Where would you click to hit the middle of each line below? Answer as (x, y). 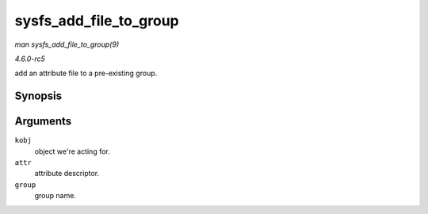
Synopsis (38, 96)
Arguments (43, 122)
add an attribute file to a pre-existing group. (86, 73)
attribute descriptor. (67, 174)
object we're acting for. (72, 151)
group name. (55, 196)
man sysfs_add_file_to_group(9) (67, 44)
